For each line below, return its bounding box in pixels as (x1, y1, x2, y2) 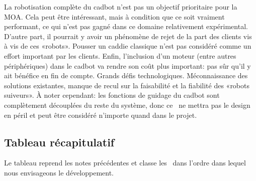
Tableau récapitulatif (4, 134, 115, 149)
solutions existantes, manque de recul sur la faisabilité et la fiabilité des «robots (4, 80, 250, 90)
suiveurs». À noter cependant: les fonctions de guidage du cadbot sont (4, 90, 220, 100)
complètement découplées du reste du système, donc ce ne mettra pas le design (4, 99, 250, 110)
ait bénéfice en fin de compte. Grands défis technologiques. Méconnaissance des (4, 70, 248, 81)
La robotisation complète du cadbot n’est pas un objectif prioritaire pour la (4, 2, 237, 12)
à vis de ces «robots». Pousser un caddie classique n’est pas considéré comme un (4, 41, 251, 51)
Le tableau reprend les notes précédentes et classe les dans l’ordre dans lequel (4, 157, 246, 168)
